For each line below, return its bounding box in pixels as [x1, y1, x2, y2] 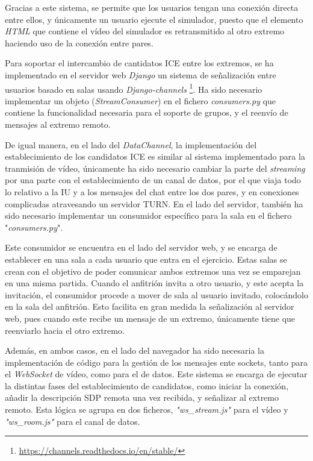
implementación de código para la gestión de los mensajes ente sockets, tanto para [5, 356, 308, 368]
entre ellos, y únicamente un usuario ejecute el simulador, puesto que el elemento [5, 13, 303, 25]
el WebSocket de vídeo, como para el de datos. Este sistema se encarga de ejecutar [5, 368, 308, 380]
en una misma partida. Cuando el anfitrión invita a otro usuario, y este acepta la [5, 277, 304, 289]
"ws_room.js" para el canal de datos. [5, 415, 140, 427]
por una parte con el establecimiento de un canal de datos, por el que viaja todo [5, 174, 301, 186]
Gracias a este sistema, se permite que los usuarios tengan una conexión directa [5, 1, 299, 13]
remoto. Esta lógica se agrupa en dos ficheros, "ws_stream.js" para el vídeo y [5, 403, 288, 416]
